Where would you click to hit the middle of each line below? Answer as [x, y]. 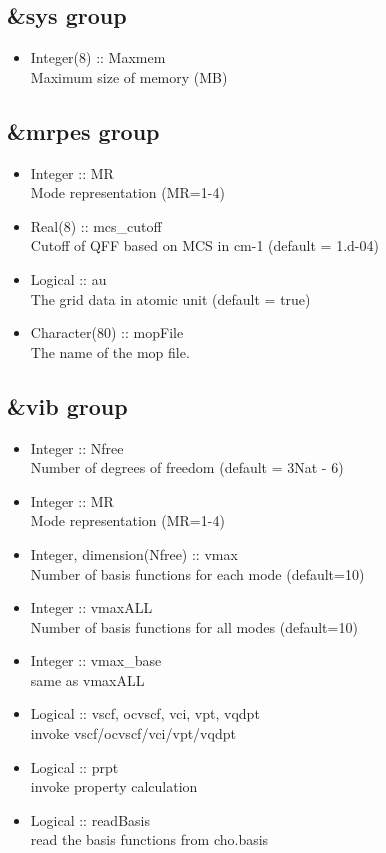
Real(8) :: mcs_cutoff [96, 225]
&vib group [67, 405]
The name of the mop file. [110, 351]
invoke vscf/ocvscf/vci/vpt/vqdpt [133, 733]
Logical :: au [68, 278]
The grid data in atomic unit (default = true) [170, 298]
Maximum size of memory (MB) [129, 76]
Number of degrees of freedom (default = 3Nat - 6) [187, 467]
